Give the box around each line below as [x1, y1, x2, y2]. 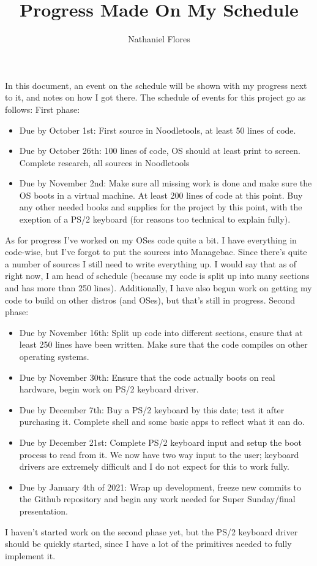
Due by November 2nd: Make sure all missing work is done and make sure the [19, 177, 312, 189]
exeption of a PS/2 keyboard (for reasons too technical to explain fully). [19, 213, 291, 226]
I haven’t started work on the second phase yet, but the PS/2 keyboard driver [5, 525, 298, 538]
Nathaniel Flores [128, 33, 190, 45]
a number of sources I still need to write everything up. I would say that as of [5, 257, 297, 270]
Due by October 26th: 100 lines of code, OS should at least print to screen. [19, 144, 300, 157]
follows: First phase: [5, 102, 80, 115]
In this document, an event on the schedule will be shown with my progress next [5, 78, 307, 91]
